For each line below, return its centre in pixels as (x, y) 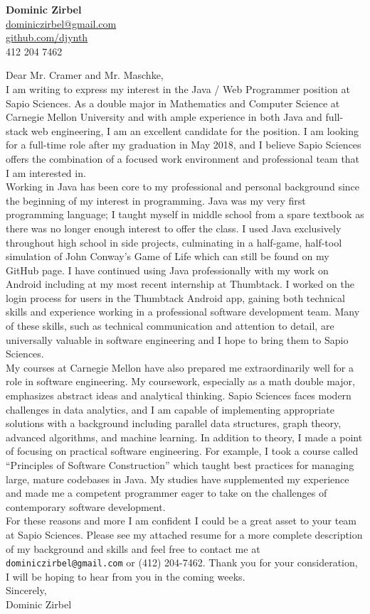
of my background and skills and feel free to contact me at (133, 548)
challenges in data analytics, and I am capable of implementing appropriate (170, 409)
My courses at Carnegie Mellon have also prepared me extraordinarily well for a (180, 367)
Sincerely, (26, 590)
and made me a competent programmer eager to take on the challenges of (166, 493)
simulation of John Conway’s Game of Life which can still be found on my (168, 256)
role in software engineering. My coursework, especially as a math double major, (180, 381)
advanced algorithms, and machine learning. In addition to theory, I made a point (184, 437)
